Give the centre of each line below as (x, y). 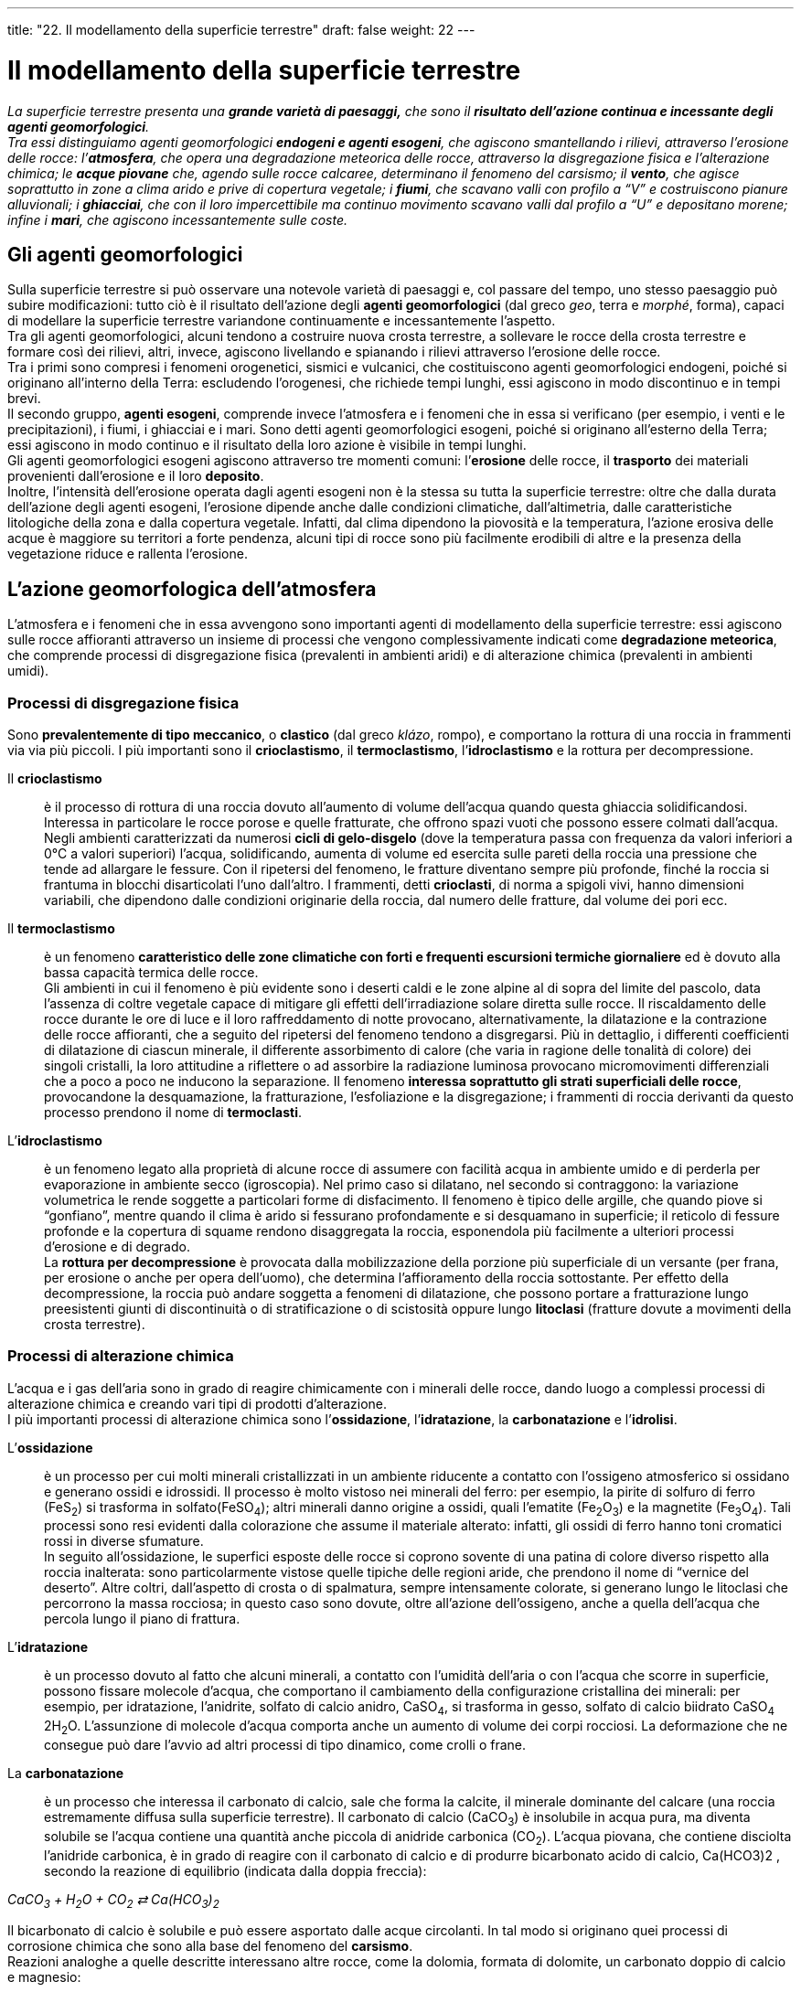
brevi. (24, 399)
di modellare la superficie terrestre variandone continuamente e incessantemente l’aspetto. (282, 321)
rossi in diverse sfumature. (124, 1541)
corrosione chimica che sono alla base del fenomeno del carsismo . (210, 1946)
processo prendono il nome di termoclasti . (173, 1112)
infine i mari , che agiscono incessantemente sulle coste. (178, 219)
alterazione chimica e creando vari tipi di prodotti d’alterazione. (198, 1403)
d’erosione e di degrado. (117, 1246)
